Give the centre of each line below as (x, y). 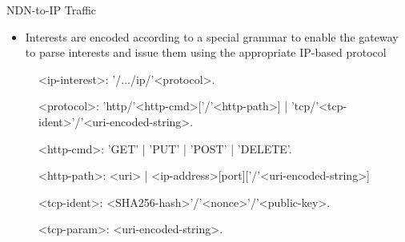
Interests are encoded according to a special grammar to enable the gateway (212, 36)
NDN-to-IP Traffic (52, 10)
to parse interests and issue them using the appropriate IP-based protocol (206, 52)
